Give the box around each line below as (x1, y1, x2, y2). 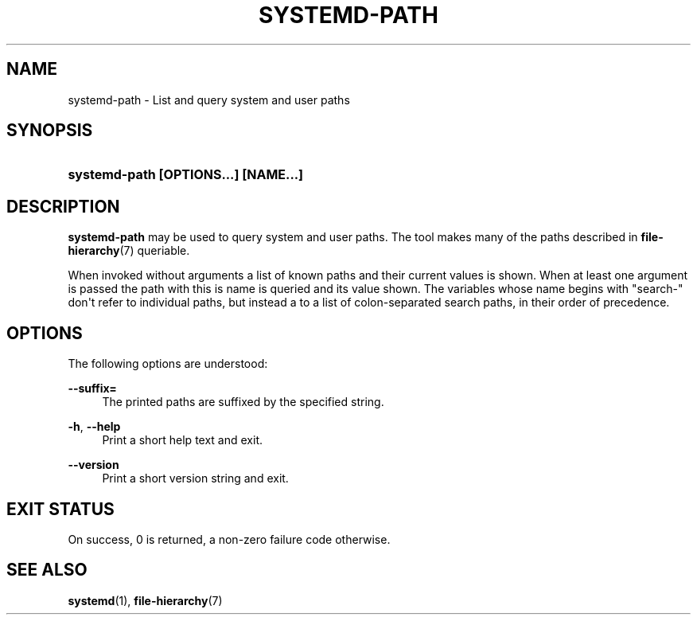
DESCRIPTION (6, 196, 120, 217)
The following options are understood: (68, 357, 268, 371)
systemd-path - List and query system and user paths (68, 92, 350, 107)
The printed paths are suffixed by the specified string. (102, 395, 384, 409)
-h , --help (68, 420, 121, 434)
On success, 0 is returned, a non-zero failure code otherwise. (68, 532, 391, 546)
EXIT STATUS (6, 498, 115, 519)
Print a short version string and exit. (102, 471, 289, 486)
